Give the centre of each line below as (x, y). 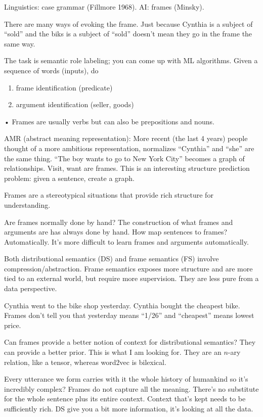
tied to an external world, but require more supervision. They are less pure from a (131, 278)
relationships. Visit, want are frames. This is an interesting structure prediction (127, 168)
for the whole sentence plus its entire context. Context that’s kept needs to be (125, 399)
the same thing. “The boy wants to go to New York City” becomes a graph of (124, 158)
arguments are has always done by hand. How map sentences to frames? (116, 232)
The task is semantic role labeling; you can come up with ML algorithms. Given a (131, 60)
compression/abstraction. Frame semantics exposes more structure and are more (128, 268)
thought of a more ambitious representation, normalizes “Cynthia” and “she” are (129, 148)
